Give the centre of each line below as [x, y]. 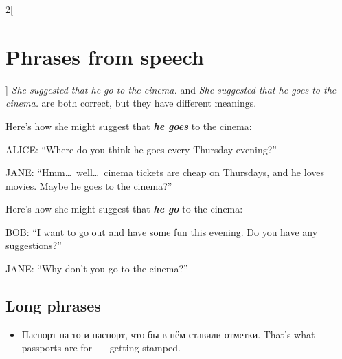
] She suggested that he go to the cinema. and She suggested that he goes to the [171, 89]
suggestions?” [34, 245]
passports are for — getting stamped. [101, 348]
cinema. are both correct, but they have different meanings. [131, 103]
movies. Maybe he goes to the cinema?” [89, 185]
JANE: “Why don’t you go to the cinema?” [97, 269]
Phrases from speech [105, 56]
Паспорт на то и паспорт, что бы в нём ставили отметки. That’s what [168, 334]
